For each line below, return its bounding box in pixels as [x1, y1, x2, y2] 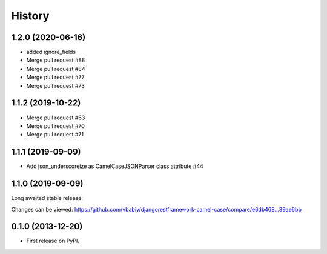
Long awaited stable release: [11, 195, 84, 202]
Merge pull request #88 [26, 56, 85, 64]
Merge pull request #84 [26, 65, 85, 72]
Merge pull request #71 [26, 131, 84, 138]
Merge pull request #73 [26, 82, 85, 89]
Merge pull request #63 [26, 114, 85, 121]
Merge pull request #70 [26, 122, 85, 130]
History [11, 9, 50, 22]
